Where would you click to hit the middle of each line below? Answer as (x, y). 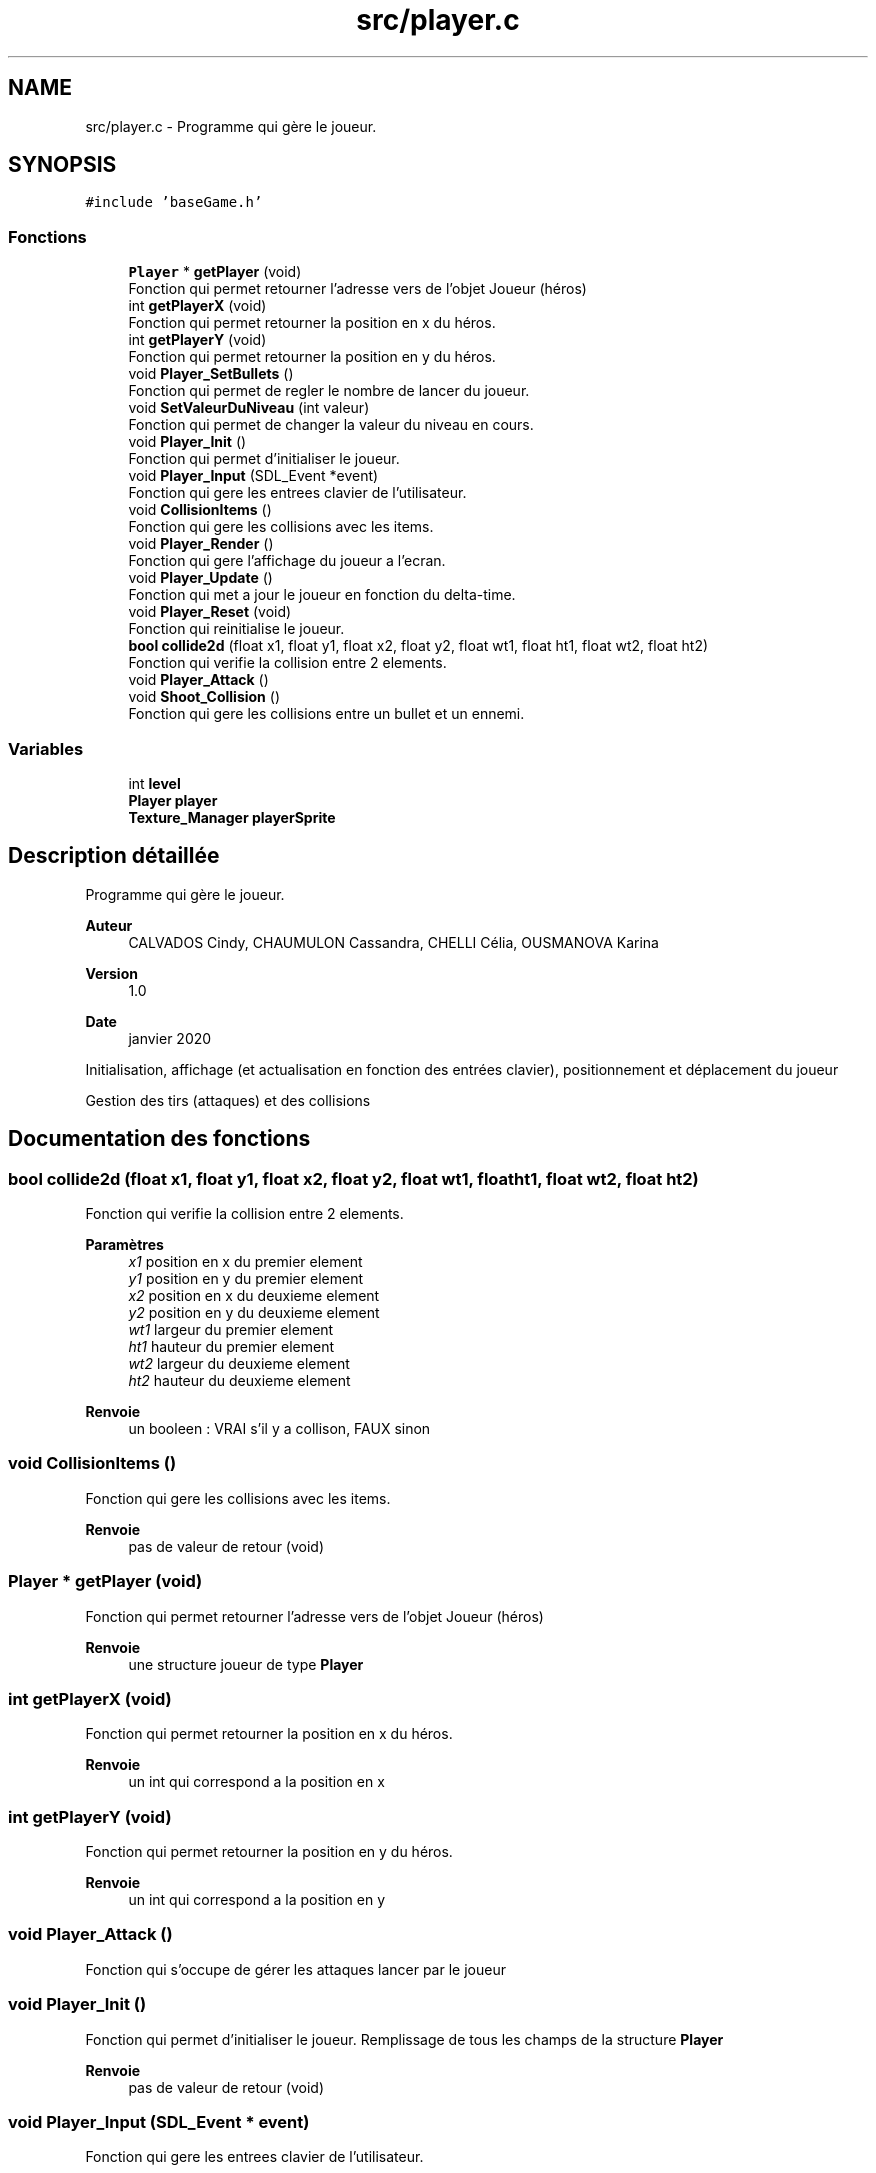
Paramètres (124, 1244)
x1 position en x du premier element (245, 1261)
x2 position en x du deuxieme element (254, 1295)
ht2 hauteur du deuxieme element (239, 1380)
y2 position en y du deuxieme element (254, 1312)
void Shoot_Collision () (204, 697)
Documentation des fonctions (159, 1139)
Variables (46, 748)
